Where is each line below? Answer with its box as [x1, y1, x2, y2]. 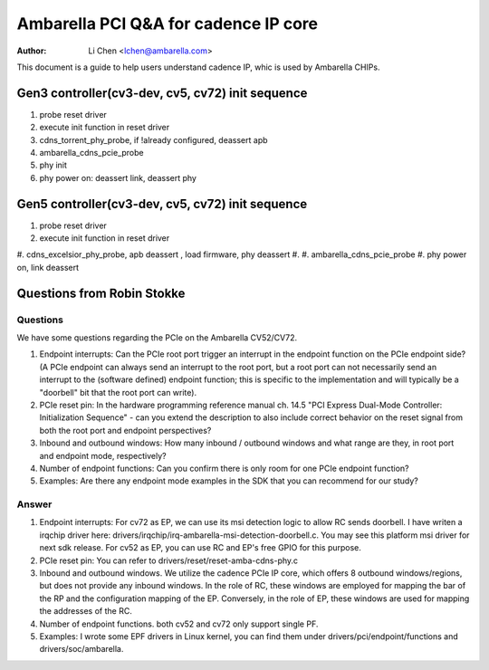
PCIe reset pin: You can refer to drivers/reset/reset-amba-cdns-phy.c [39, 555, 299, 566]
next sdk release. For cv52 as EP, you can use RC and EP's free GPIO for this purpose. [39, 542, 362, 553]
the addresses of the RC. [39, 606, 133, 617]
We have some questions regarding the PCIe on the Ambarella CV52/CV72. [16, 332, 298, 343]
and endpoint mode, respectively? [39, 450, 167, 461]
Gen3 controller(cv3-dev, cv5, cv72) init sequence [16, 85, 308, 100]
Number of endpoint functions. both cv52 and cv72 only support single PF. [39, 618, 319, 629]
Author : [16, 45, 47, 56]
